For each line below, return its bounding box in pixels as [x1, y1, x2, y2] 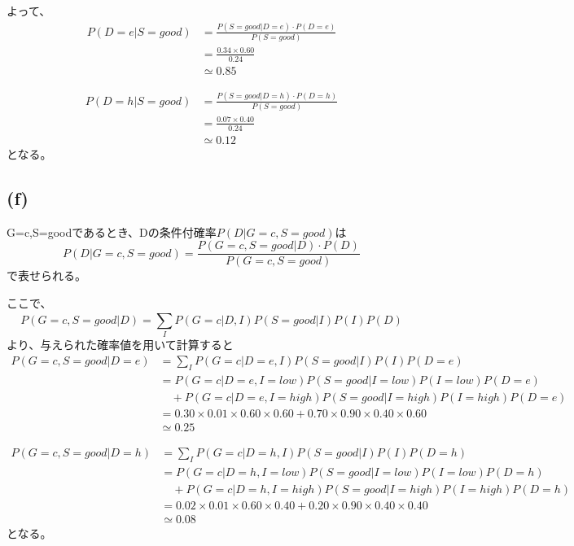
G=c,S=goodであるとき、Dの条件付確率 [7, 223, 217, 240]
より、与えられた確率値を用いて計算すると [7, 336, 234, 353]
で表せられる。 [7, 267, 86, 284]
